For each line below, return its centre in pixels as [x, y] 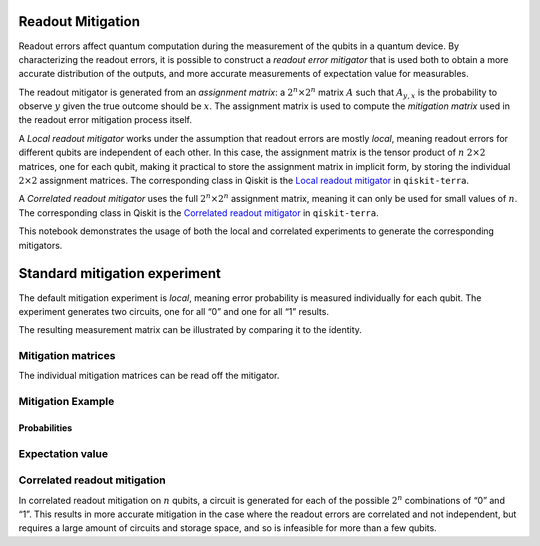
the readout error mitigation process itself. [105, 120]
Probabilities [45, 427]
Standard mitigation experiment [120, 273]
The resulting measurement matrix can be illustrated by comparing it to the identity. [190, 330]
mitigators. [40, 245]
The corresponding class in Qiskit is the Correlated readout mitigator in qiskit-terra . [198, 212]
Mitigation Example [66, 402]
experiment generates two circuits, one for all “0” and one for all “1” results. [174, 311]
